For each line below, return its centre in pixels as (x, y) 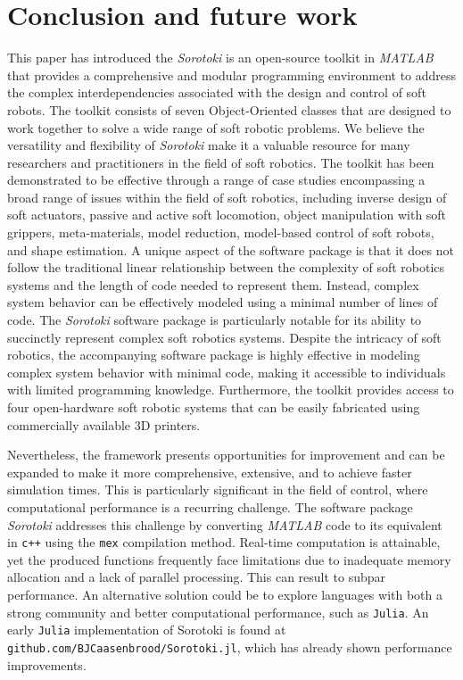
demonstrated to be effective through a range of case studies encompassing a (216, 180)
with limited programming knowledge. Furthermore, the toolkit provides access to (231, 390)
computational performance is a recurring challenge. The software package (210, 506)
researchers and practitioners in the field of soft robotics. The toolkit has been (221, 162)
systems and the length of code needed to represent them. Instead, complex (213, 284)
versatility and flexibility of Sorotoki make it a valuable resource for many (209, 145)
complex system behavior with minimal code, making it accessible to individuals (227, 372)
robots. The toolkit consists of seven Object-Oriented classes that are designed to (229, 109)
